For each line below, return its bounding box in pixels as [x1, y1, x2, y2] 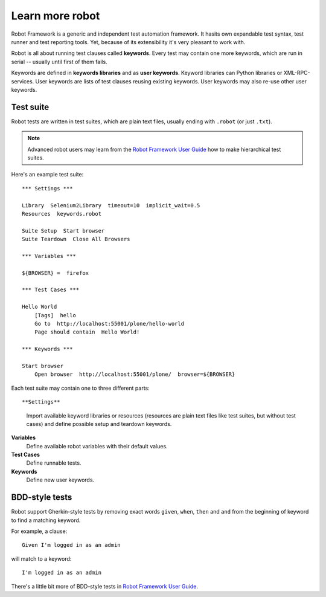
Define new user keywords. [26, 476, 95, 483]
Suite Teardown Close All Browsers [22, 236, 130, 243]
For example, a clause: [11, 528, 68, 535]
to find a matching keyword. [11, 517, 81, 524]
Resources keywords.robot [22, 210, 102, 217]
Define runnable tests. [26, 459, 81, 466]
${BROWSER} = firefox [22, 269, 89, 276]
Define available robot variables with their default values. [26, 442, 168, 450]
